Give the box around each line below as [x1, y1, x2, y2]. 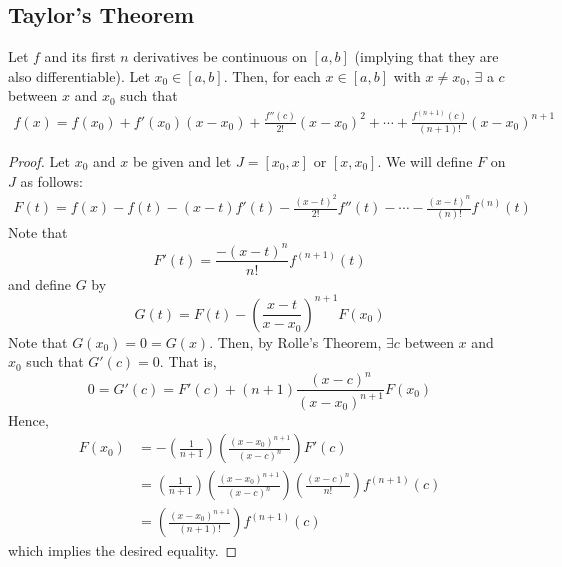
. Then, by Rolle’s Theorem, [209, 331, 382, 352]
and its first [44, 46, 116, 67]
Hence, [8, 409, 49, 430]
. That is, [159, 351, 217, 372]
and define [8, 273, 72, 294]
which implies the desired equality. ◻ [8, 540, 238, 561]
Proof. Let [8, 151, 70, 172]
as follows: [20, 170, 83, 191]
